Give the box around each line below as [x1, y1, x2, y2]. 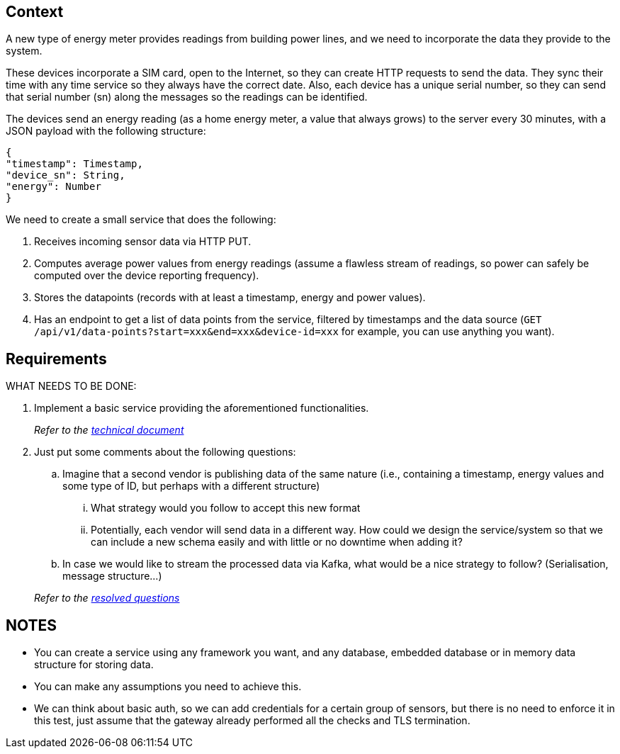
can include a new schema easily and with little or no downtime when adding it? [91, 536, 463, 548]
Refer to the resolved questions [34, 592, 180, 604]
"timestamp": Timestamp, [6, 158, 143, 170]
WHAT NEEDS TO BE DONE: [6, 380, 137, 393]
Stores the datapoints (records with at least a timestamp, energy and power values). [34, 291, 426, 304]
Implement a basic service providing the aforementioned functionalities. [34, 402, 369, 415]
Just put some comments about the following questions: [34, 446, 296, 458]
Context [6, 3, 64, 21]
